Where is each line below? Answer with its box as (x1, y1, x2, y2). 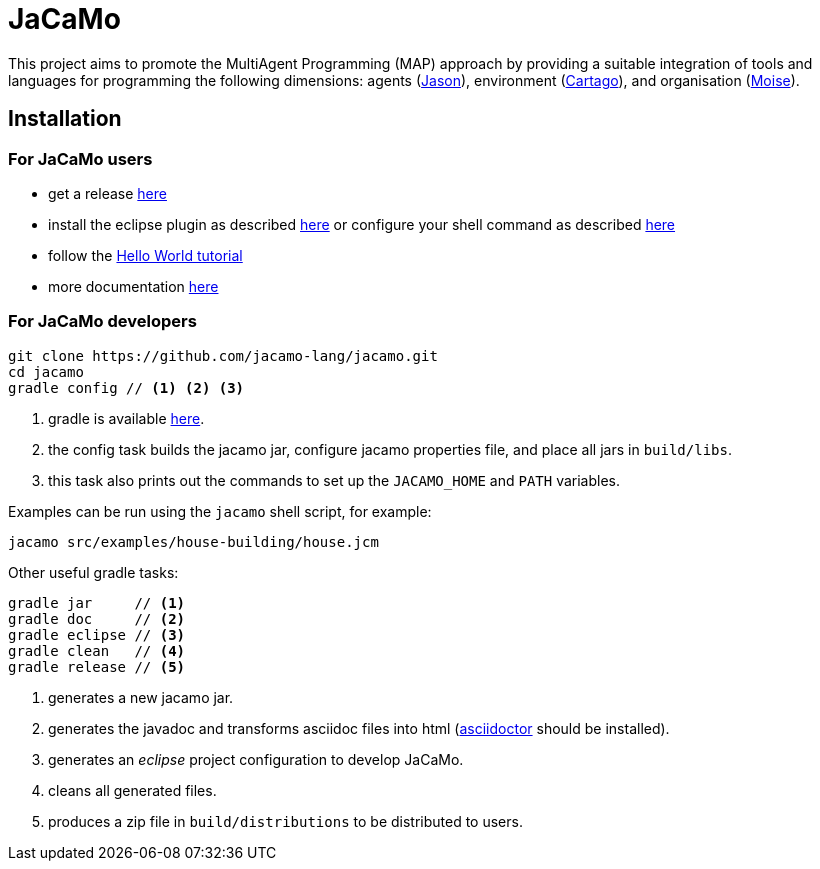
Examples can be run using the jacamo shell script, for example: (8, 502, 432, 520)
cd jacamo (8, 363, 84, 380)
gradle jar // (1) (8, 594, 186, 611)
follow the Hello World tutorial (48, 246, 243, 264)
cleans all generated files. (48, 781, 217, 799)
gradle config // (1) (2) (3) (8, 379, 245, 396)
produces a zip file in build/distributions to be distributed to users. (48, 812, 523, 830)
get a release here (48, 184, 167, 202)
